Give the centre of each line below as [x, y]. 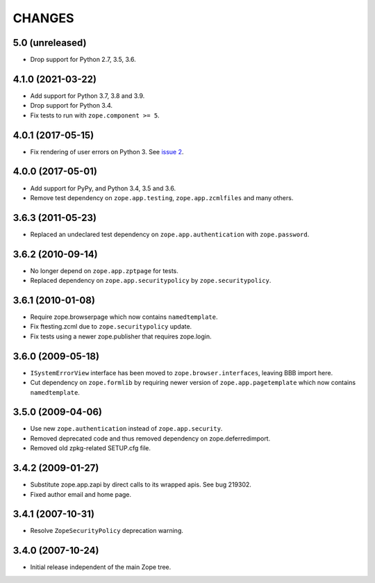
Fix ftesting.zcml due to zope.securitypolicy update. [111, 327]
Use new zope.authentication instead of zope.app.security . [126, 429]
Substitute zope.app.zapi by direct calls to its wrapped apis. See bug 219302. [141, 485]
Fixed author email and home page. [81, 494]
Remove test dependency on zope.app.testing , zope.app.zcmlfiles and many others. [162, 197]
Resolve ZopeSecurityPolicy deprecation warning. [107, 531]
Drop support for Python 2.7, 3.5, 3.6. [83, 60]
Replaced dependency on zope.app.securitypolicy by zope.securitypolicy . [151, 281]
